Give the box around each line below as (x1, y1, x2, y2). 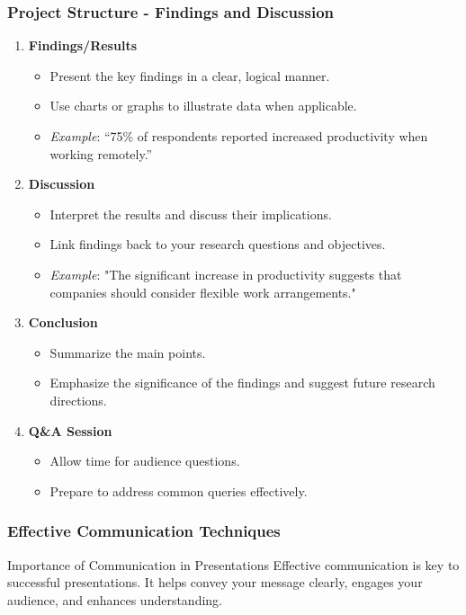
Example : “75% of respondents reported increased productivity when (49, 127, 428, 145)
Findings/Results (28, 36, 138, 55)
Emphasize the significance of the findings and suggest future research (49, 373, 435, 392)
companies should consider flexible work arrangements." (49, 282, 356, 301)
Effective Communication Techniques (7, 520, 281, 542)
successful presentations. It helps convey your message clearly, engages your (7, 573, 423, 592)
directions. (49, 390, 107, 409)
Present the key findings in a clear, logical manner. (49, 66, 330, 85)
